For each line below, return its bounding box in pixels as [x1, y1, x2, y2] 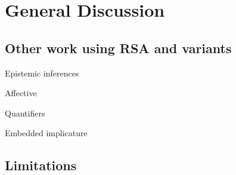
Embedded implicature [5, 127, 88, 139]
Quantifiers [5, 106, 45, 119]
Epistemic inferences [5, 66, 79, 79]
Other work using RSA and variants [5, 38, 232, 57]
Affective [5, 87, 37, 99]
